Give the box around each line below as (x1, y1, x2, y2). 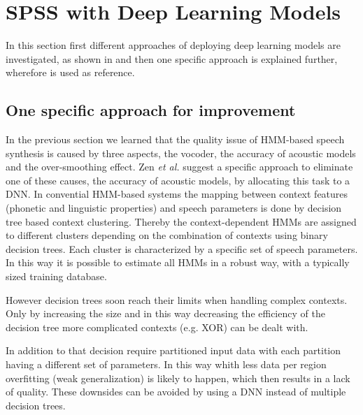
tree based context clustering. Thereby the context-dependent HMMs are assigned (6, 214, 357, 228)
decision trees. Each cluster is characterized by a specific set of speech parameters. (6, 241, 358, 256)
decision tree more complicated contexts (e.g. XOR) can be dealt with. (6, 319, 308, 334)
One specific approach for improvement (6, 99, 296, 121)
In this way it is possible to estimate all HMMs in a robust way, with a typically (6, 255, 350, 270)
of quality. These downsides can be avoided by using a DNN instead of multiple (6, 384, 346, 399)
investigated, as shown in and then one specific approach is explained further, (6, 51, 338, 66)
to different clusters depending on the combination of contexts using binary (6, 228, 328, 242)
